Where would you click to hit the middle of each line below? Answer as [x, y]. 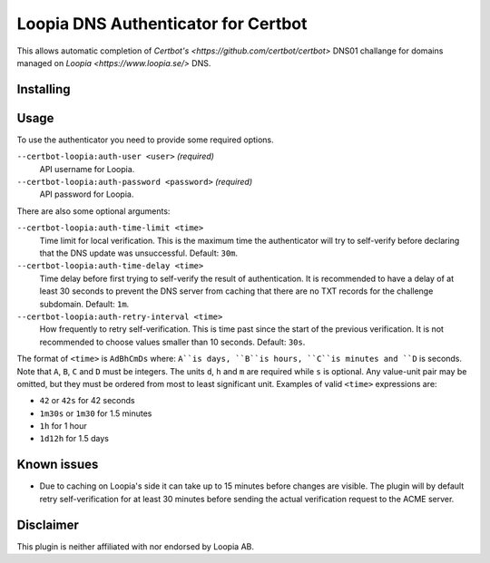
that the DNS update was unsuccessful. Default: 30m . [139, 253]
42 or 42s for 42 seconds [87, 401]
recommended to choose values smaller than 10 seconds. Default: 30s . [172, 342]
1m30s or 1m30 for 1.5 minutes [96, 413]
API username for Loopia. [87, 169]
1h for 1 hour [64, 426]
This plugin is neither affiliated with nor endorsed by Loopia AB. [135, 546]
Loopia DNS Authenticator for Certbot [162, 24]
